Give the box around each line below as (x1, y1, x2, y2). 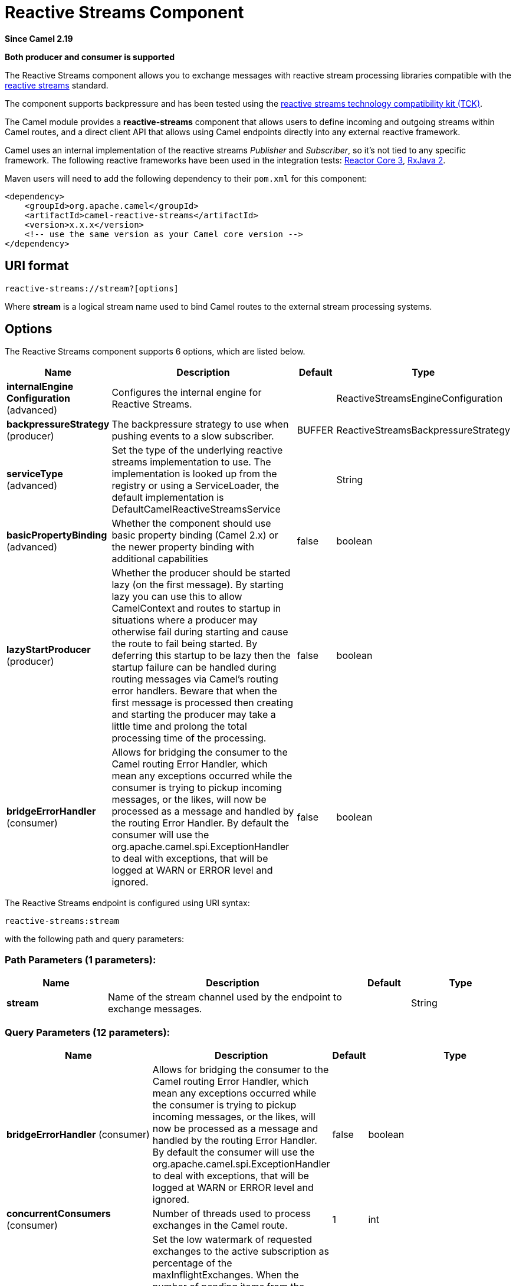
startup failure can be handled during (111, 661, 277, 674)
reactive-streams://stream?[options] (5, 283, 179, 293)
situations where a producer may (111, 614, 258, 626)
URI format (5, 258, 69, 274)
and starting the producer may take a (111, 708, 276, 721)
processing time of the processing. (111, 732, 267, 744)
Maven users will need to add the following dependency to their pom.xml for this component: (5, 173, 367, 183)
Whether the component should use (111, 517, 271, 530)
